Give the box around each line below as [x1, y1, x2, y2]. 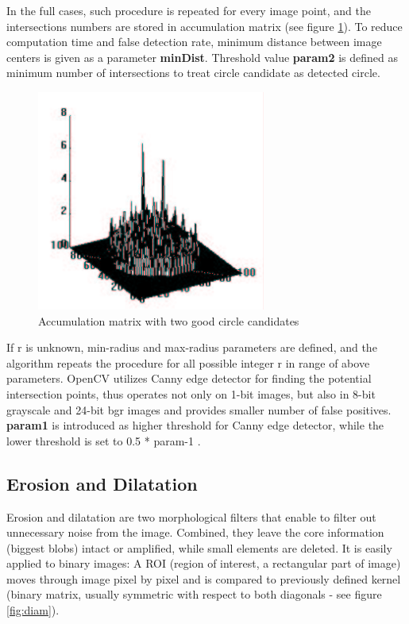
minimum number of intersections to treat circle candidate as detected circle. [6, 64, 380, 81]
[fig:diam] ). [6, 602, 60, 618]
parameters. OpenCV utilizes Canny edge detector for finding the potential [6, 370, 372, 387]
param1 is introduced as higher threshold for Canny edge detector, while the [6, 417, 384, 433]
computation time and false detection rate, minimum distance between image [6, 33, 382, 50]
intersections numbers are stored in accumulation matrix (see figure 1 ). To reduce [6, 17, 403, 34]
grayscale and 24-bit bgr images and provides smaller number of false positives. [6, 401, 392, 418]
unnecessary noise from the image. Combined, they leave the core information [6, 524, 384, 541]
